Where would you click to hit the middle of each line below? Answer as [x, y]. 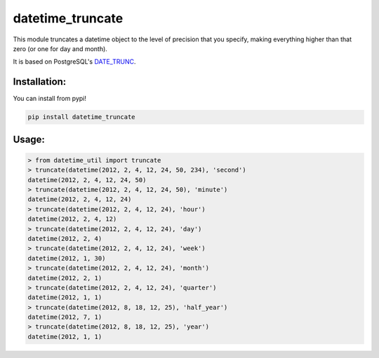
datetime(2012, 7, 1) [65, 317]
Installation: [40, 82]
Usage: [29, 139]
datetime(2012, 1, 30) [67, 258]
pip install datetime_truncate [82, 117]
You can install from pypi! [50, 99]
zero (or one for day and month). [60, 48]
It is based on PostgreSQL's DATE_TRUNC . [74, 62]
